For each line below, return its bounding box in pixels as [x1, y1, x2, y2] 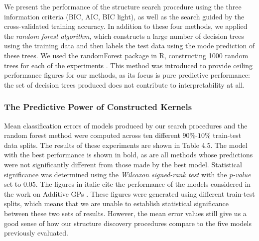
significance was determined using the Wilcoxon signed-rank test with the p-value [4, 169, 251, 179]
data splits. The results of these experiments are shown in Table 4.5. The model [4, 139, 248, 150]
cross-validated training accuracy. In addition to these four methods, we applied [4, 21, 248, 31]
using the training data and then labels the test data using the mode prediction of [4, 40, 255, 51]
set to [4, 179, 21, 189]
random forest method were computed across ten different [4, 130, 180, 140]
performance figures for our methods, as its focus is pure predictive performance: [4, 70, 250, 80]
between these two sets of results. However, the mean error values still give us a [4, 208, 247, 218]
